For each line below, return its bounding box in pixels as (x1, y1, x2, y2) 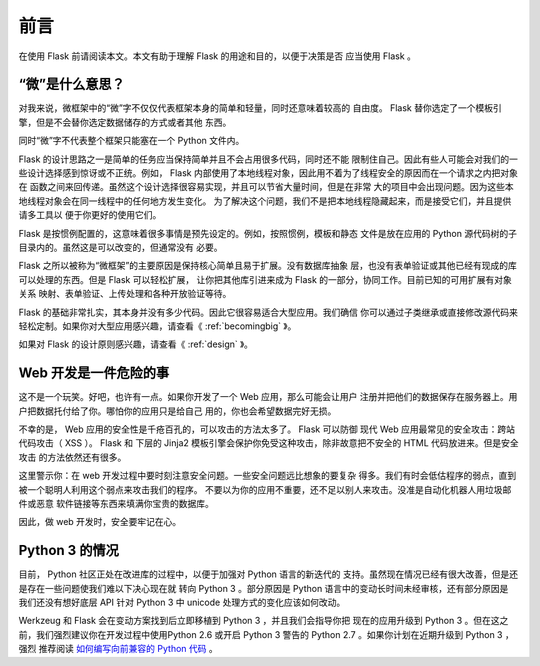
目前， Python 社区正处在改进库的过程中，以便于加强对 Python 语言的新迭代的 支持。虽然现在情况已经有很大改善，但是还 (18, 568, 519, 580)
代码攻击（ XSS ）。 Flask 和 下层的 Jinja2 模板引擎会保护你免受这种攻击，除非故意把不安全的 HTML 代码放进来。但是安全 (18, 437, 519, 449)
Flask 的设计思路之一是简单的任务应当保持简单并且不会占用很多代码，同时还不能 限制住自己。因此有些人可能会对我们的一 (18, 153, 519, 165)
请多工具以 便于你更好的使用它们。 (18, 209, 162, 221)
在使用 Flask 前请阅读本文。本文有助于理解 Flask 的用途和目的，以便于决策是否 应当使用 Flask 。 (18, 50, 417, 62)
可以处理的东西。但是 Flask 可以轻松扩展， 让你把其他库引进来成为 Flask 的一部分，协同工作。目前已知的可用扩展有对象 (18, 273, 512, 285)
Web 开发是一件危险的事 (18, 365, 170, 382)
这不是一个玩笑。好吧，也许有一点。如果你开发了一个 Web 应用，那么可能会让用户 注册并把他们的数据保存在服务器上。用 (18, 391, 518, 403)
